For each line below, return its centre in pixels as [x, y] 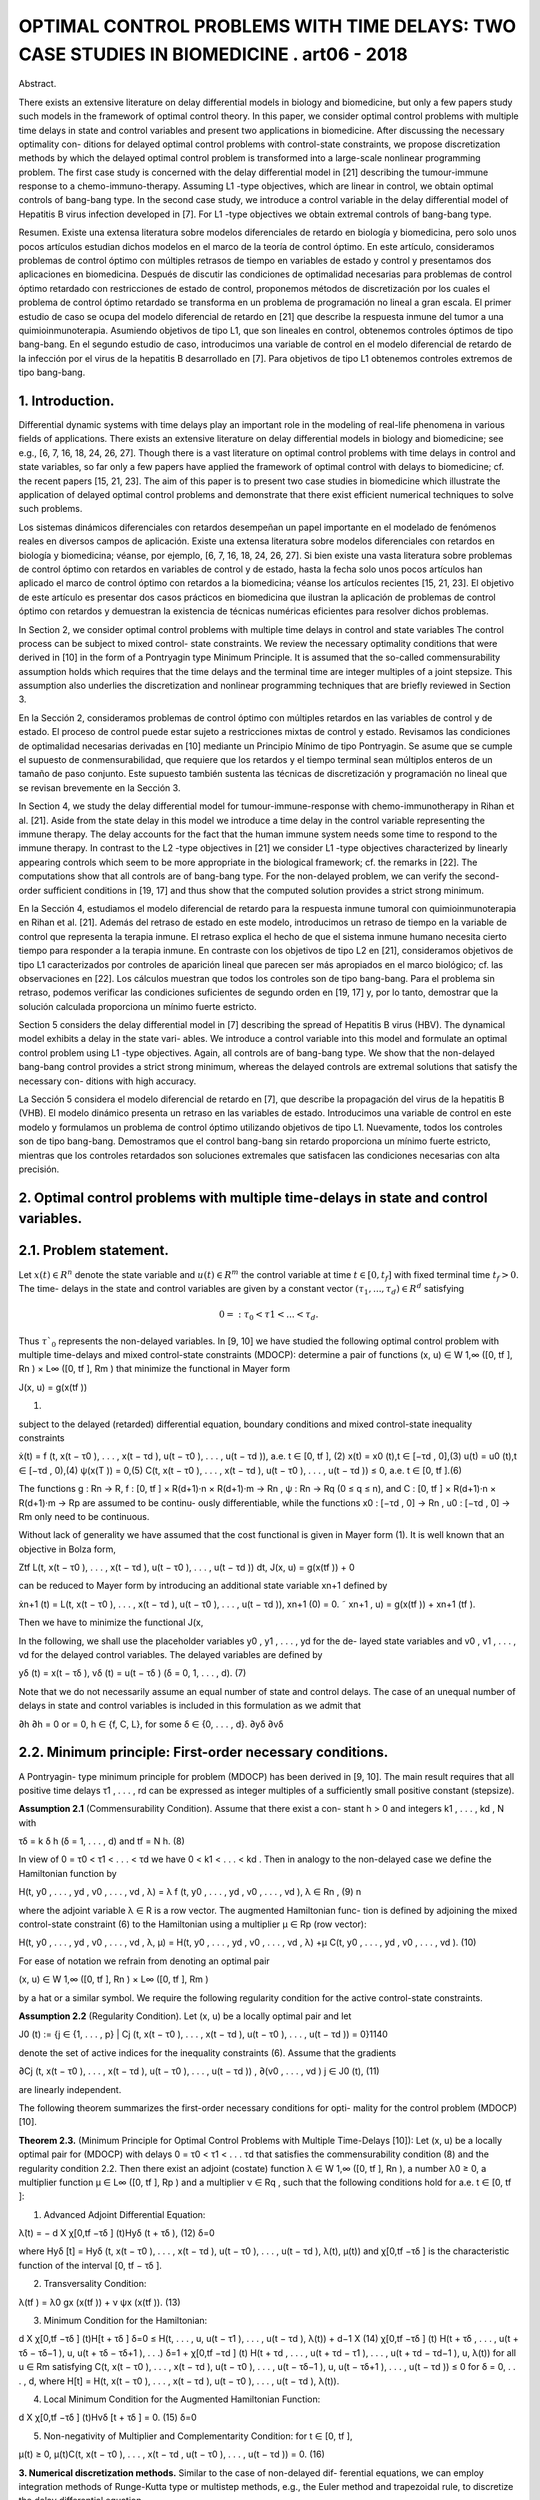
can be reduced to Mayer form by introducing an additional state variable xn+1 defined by [203, 1586]
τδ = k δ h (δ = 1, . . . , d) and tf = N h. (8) [101, 1841]
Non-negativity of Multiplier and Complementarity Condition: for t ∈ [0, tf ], [198, 2436]
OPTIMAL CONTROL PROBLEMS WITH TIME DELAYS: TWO [267, 26]
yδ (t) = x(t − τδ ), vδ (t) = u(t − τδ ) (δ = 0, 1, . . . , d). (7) [132, 1673]
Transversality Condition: [95, 2284]
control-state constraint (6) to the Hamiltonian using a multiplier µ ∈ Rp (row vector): [192, 1924]
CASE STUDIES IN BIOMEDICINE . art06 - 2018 [213, 54]
